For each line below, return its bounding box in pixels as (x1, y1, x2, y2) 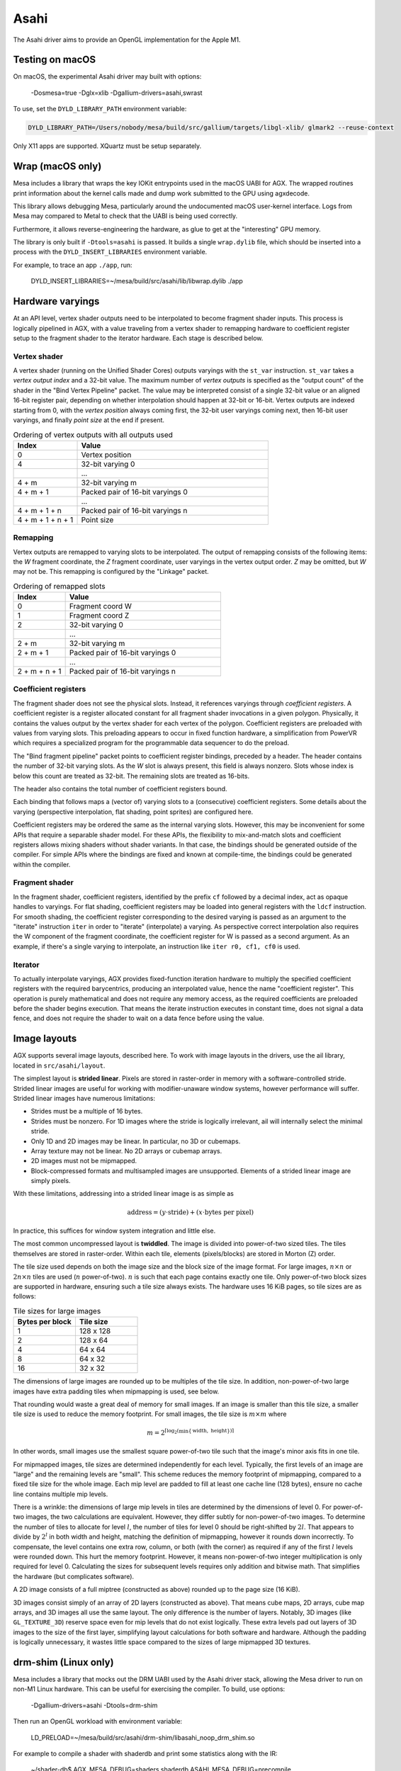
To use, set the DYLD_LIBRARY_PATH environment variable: (13, 105, 187, 113)
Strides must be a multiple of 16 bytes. (30, 1107, 143, 1116)
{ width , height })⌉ (188, 1427, 235, 1435)
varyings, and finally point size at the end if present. (13, 416, 165, 424)
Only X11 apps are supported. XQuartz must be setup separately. (13, 142, 202, 150)
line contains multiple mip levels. (13, 1490, 108, 1498)
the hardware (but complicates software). (13, 1572, 135, 1580)
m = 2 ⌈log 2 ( (146, 1427, 179, 1437)
